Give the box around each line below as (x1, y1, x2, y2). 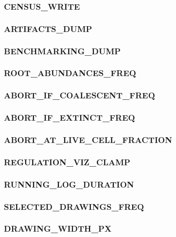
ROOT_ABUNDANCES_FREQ (4, 67, 136, 79)
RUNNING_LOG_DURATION (4, 178, 134, 190)
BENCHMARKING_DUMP (4, 45, 121, 57)
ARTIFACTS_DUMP (4, 22, 92, 34)
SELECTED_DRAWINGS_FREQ (4, 200, 144, 212)
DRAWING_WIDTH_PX (4, 222, 112, 235)
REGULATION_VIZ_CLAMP (4, 156, 130, 168)
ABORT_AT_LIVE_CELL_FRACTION (4, 133, 172, 145)
